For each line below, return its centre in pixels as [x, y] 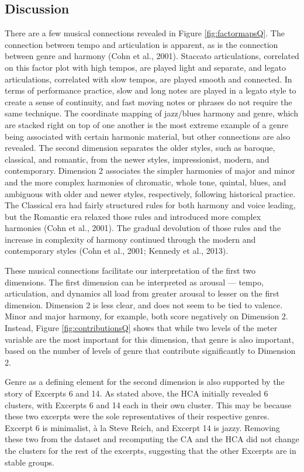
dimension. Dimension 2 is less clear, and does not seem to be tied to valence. [144, 304]
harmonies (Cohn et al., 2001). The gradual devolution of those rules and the [143, 228]
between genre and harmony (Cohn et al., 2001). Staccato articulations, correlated [152, 56]
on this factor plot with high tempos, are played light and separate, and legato [146, 67]
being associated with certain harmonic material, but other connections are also [148, 136]
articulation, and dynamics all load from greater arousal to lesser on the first [142, 293]
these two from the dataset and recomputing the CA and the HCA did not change [152, 439]
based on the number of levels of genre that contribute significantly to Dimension [150, 351]
